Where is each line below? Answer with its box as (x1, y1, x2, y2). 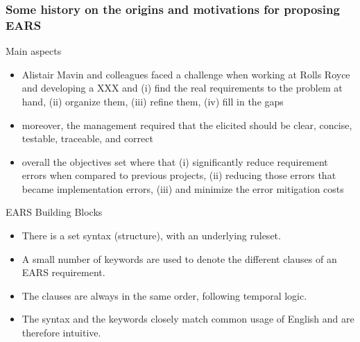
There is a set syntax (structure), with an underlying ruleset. (22, 228, 281, 243)
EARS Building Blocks (6, 205, 103, 219)
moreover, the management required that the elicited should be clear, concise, (22, 117, 352, 132)
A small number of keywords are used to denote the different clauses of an (22, 251, 337, 266)
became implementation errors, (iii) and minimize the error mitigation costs (22, 181, 344, 196)
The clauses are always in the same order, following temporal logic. (22, 288, 307, 302)
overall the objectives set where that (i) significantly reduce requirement (22, 154, 328, 169)
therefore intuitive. (22, 325, 101, 340)
